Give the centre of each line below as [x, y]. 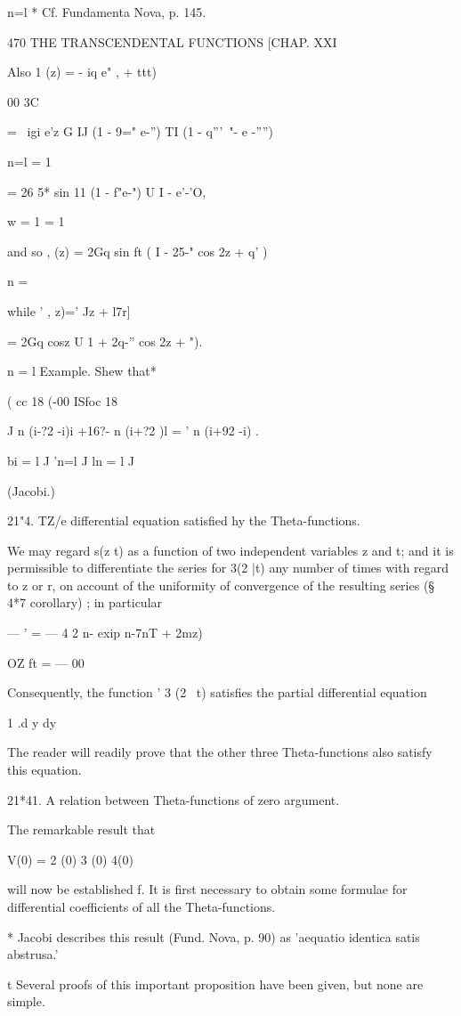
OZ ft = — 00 [46, 662]
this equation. [44, 770]
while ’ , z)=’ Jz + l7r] [69, 310]
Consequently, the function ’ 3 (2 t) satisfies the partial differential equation [217, 692]
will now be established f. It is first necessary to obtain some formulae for [207, 889]
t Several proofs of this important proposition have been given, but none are [215, 983]
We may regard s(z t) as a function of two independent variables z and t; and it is [230, 550]
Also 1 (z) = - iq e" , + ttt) [82, 72]
